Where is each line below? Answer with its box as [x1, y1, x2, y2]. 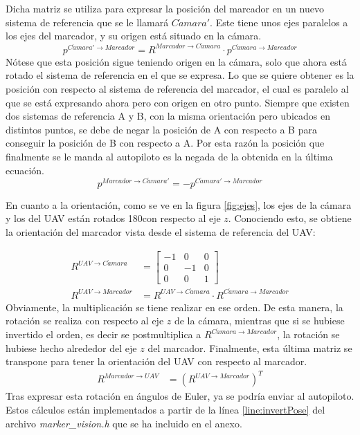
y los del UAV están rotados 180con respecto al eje [6, 211, 221, 225]
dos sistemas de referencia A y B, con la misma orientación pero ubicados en [6, 109, 330, 123]
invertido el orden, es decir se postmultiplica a [6, 327, 201, 342]
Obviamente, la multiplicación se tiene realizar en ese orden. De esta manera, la [6, 299, 343, 314]
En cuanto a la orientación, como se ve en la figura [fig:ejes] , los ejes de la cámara [6, 197, 352, 212]
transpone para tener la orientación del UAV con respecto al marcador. [6, 354, 307, 369]
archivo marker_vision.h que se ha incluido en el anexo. [6, 416, 242, 430]
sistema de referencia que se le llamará [6, 15, 169, 29]
